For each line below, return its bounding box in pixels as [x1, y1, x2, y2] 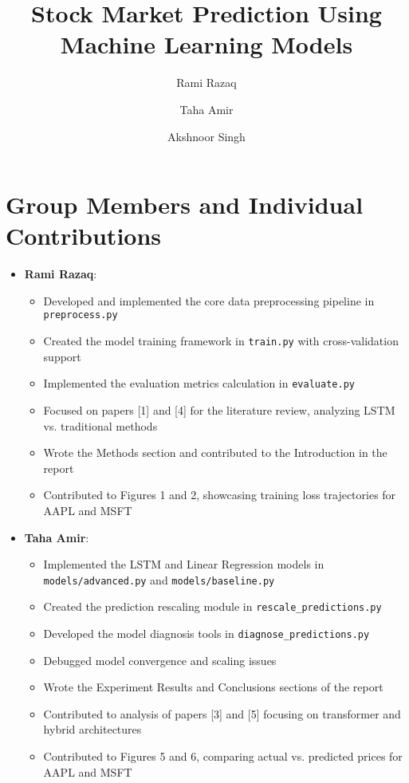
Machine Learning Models [60, 28, 353, 61]
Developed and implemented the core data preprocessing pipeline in [43, 292, 375, 309]
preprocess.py [43, 309, 118, 321]
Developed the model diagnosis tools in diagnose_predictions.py [43, 625, 370, 642]
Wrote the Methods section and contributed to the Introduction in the [43, 444, 387, 461]
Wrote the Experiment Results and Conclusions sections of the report [43, 679, 383, 695]
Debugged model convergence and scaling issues [43, 651, 277, 668]
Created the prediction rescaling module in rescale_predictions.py [43, 598, 382, 615]
